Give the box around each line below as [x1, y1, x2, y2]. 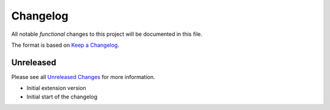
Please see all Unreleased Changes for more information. [11, 73, 155, 80]
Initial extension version [26, 84, 87, 92]
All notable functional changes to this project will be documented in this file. [11, 30, 203, 38]
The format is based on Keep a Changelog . [11, 41, 119, 49]
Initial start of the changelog [26, 93, 98, 100]
